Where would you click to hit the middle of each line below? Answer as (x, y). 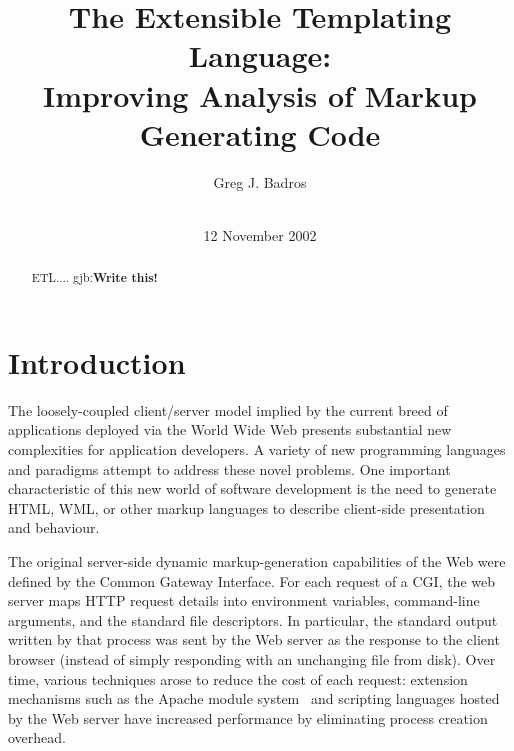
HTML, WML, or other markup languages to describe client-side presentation (246, 507)
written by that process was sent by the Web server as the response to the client (254, 639)
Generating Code (260, 133)
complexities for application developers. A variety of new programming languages (257, 449)
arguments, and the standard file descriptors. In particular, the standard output (253, 619)
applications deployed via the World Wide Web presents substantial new (230, 429)
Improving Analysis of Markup (260, 94)
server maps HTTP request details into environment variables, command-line (244, 600)
